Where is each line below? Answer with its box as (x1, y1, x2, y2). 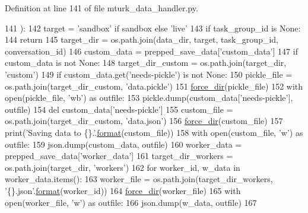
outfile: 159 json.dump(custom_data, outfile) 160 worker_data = (5, 138, 242, 150)
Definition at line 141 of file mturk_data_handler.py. (5, 2, 198, 14)
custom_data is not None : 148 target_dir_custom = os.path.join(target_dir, (5, 56, 287, 69)
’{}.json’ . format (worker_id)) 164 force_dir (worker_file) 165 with (5, 184, 241, 196)
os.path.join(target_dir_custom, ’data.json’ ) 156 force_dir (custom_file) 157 (5, 115, 283, 127)
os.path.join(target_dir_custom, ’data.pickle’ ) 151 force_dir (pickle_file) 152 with (5, 80, 303, 92)
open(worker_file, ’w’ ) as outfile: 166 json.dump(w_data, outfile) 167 (5, 196, 257, 208)
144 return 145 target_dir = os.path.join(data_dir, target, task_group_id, (5, 33, 278, 46)
